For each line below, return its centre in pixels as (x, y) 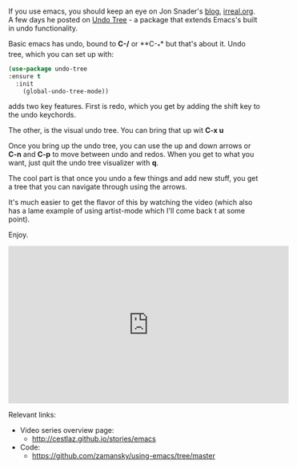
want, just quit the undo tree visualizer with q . (83, 163)
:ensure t (25, 76)
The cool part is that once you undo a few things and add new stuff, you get (133, 178)
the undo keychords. (42, 115)
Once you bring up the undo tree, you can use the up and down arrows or (130, 146)
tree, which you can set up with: (61, 54)
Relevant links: (32, 415)
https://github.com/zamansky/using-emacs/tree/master (124, 456)
